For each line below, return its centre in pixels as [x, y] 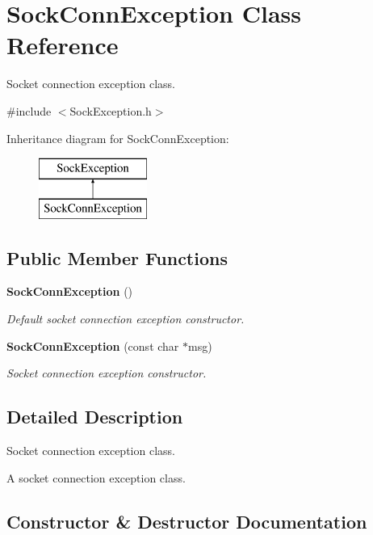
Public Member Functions [117, 257]
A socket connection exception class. [96, 477]
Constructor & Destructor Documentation [187, 521]
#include [29, 110]
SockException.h [111, 110]
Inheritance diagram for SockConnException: [118, 138]
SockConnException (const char [93, 345]
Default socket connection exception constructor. [126, 319]
